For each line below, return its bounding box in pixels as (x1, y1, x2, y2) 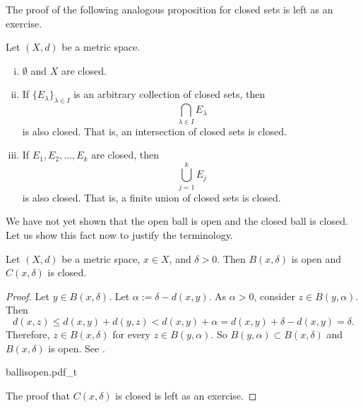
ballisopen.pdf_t (6, 364, 78, 379)
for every (112, 326, 150, 341)
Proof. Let (6, 288, 49, 303)
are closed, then (91, 147, 159, 162)
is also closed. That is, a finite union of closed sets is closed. (22, 190, 281, 204)
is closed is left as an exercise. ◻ (115, 388, 257, 402)
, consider (254, 288, 295, 303)
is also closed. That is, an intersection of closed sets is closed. (22, 123, 287, 138)
